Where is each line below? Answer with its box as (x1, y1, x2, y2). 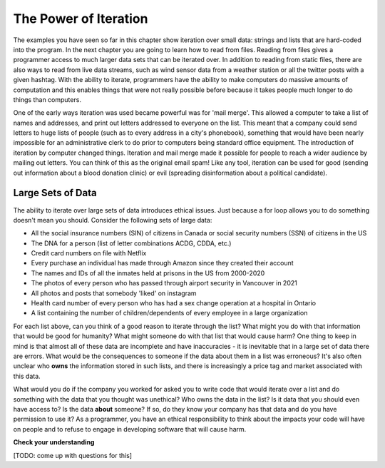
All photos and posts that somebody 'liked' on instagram (31, 289, 197, 297)
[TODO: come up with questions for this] (13, 451, 132, 459)
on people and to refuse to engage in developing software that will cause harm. (13, 424, 247, 433)
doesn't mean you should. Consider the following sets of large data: (13, 215, 212, 224)
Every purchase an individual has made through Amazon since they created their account (31, 259, 294, 268)
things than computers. (13, 95, 82, 103)
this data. (13, 372, 41, 380)
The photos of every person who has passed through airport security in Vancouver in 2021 (31, 279, 297, 288)
